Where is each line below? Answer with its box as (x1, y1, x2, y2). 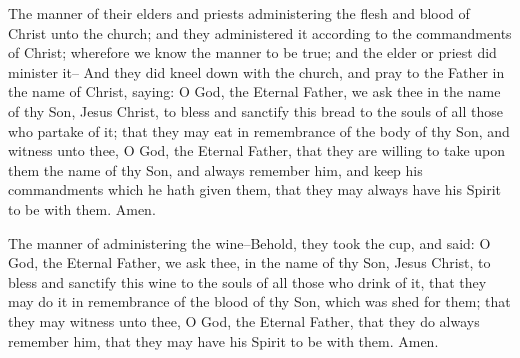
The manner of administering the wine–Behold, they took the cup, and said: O (8, 232, 491, 253)
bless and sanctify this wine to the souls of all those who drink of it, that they (8, 271, 487, 292)
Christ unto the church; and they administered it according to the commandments (8, 22, 512, 43)
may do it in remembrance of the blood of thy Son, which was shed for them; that (8, 291, 511, 312)
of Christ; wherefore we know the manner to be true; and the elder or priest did (8, 42, 497, 63)
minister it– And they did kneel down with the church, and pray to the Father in (8, 61, 505, 82)
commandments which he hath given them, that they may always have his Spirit (8, 179, 501, 200)
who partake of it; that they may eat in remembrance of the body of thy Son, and (8, 120, 510, 141)
